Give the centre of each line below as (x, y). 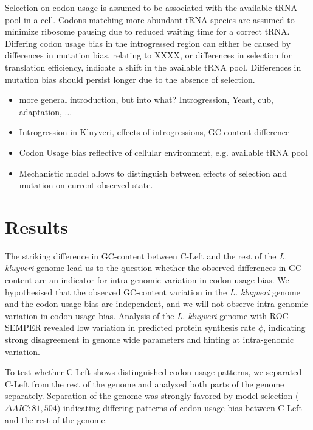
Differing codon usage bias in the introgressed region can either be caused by (148, 43)
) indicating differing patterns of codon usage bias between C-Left (179, 407)
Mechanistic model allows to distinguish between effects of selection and (153, 173)
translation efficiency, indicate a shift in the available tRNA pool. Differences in (153, 67)
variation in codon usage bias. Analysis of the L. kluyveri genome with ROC (147, 315)
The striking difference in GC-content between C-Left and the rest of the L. (146, 256)
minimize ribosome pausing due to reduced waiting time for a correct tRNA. (147, 31)
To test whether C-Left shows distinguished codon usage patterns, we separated (153, 372)
